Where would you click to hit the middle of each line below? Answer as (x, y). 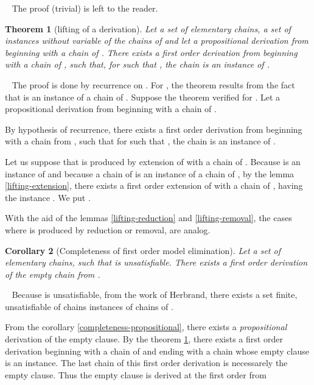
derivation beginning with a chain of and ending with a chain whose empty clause (157, 351)
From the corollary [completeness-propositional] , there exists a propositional (146, 327)
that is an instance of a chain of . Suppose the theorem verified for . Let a (143, 97)
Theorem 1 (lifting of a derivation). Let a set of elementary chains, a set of (148, 28)
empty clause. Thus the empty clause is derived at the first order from (136, 374)
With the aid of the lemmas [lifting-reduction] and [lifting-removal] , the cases (148, 218)
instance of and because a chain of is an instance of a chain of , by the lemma (150, 173)
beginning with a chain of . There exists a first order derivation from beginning (151, 52)
